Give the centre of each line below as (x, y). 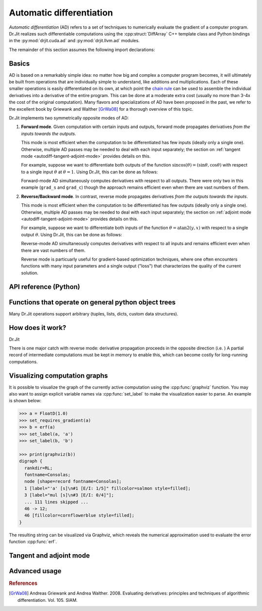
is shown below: (25, 401)
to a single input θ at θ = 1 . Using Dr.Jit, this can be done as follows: (90, 172)
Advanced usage (35, 571)
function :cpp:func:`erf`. (33, 542)
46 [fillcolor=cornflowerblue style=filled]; (79, 515)
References (23, 583)
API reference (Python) (44, 287)
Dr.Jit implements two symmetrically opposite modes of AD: (69, 118)
